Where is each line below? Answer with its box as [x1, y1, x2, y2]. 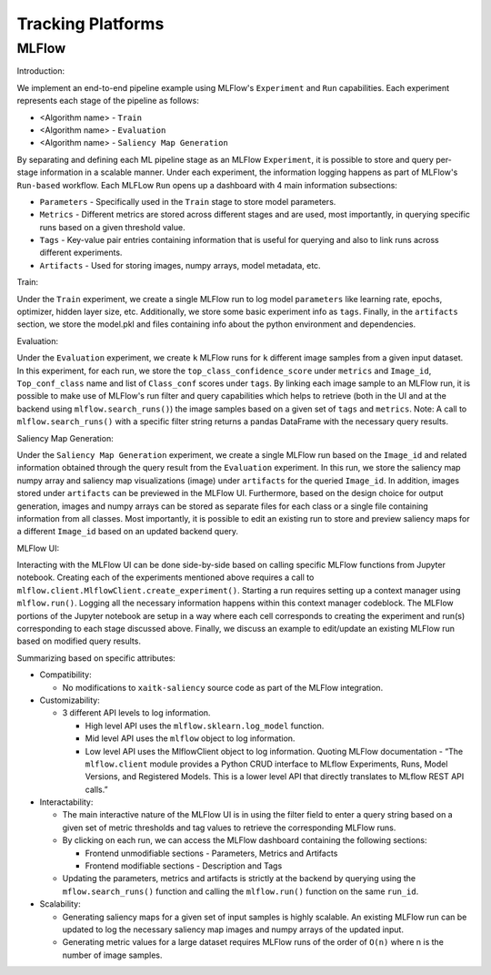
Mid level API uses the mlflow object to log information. [85, 733, 296, 744]
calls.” [85, 784, 108, 795]
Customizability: [39, 695, 100, 706]
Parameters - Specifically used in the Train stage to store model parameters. [39, 196, 336, 207]
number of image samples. [62, 950, 163, 960]
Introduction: [16, 66, 65, 76]
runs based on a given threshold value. [39, 221, 185, 232]
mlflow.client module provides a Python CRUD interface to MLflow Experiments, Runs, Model [85, 758, 448, 769]
